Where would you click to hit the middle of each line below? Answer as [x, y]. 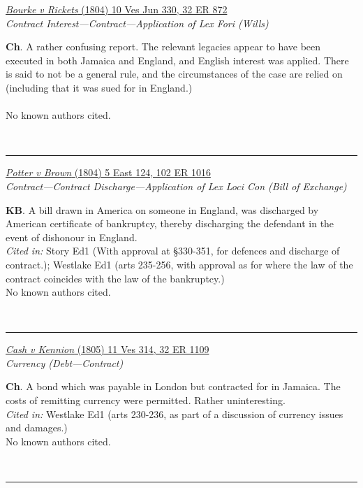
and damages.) [37, 428]
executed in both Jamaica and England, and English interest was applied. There [177, 60]
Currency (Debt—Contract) [65, 363]
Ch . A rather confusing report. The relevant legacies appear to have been [163, 46]
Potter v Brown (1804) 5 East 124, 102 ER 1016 [108, 172]
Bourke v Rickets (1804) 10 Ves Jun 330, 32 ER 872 [117, 9]
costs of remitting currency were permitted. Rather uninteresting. [146, 400]
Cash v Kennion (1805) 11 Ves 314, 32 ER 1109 [108, 349]
